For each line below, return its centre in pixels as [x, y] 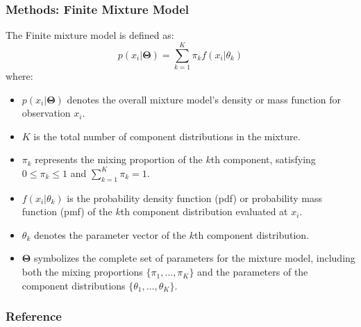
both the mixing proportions [82, 272]
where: [19, 75]
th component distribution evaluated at [204, 211]
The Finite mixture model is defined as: [90, 35]
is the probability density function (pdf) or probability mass [194, 198]
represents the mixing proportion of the [119, 159]
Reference [34, 316]
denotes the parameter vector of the [110, 234]
